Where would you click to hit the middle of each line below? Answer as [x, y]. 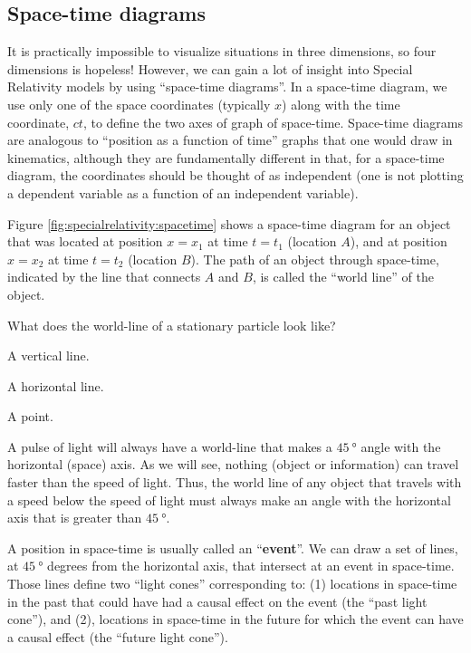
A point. [30, 416]
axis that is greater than [75, 518]
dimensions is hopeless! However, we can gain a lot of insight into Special [210, 68]
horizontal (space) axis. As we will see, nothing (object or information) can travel [233, 464]
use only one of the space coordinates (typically [139, 104]
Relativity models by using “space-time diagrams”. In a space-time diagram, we [227, 86]
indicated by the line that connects [104, 277]
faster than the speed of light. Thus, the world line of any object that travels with [235, 482]
